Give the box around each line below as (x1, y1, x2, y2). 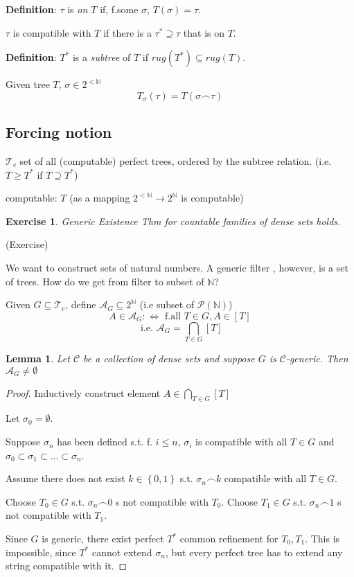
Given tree (6, 77, 50, 91)
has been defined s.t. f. (57, 434, 153, 449)
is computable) (181, 190, 244, 205)
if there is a (103, 25, 152, 39)
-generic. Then (285, 351, 348, 366)
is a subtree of (72, 50, 131, 64)
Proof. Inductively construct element (6, 385, 161, 400)
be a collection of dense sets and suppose (83, 351, 255, 366)
